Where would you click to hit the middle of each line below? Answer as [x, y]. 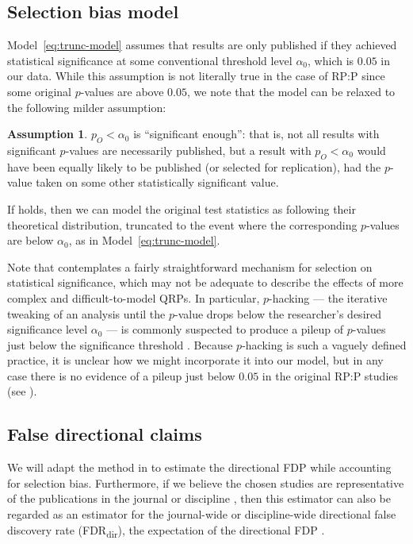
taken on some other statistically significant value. [157, 182]
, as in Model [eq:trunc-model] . [144, 240]
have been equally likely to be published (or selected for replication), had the [194, 166]
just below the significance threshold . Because [120, 344]
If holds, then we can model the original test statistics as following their [182, 208]
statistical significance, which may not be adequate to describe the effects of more [205, 282]
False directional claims [105, 434]
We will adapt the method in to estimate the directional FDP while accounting [199, 467]
